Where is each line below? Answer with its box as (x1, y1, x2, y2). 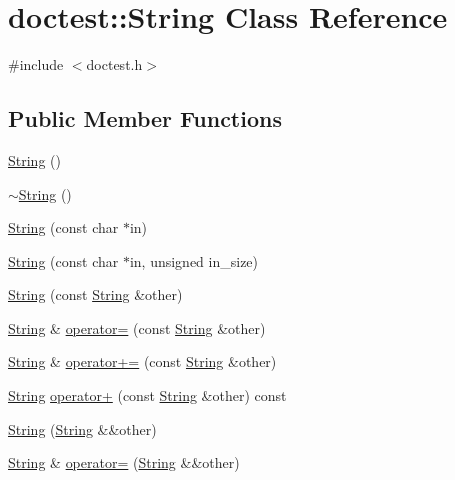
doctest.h (86, 54, 143, 75)
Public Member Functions (8, 103, 282, 134)
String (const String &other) (8, 284, 183, 305)
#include (8, 54, 64, 75)
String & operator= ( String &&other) (8, 452, 240, 473)
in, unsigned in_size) (129, 250, 259, 271)
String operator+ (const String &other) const (8, 385, 287, 406)
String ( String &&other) (8, 418, 157, 439)
